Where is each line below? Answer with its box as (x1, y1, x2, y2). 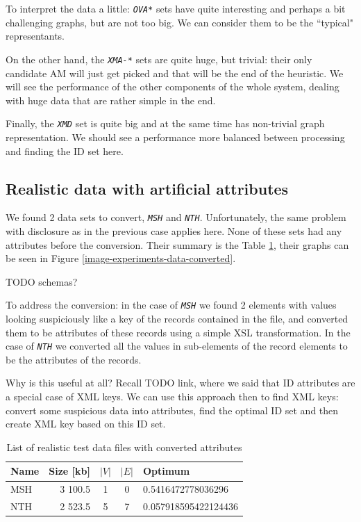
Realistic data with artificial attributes (6, 177, 289, 199)
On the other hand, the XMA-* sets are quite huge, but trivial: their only (6, 51, 312, 66)
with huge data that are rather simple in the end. (6, 92, 216, 107)
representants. (6, 28, 65, 43)
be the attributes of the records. (6, 352, 142, 366)
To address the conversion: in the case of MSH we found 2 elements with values (6, 297, 337, 312)
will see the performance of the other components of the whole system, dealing (6, 79, 339, 94)
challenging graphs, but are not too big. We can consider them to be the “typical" (6, 15, 353, 29)
